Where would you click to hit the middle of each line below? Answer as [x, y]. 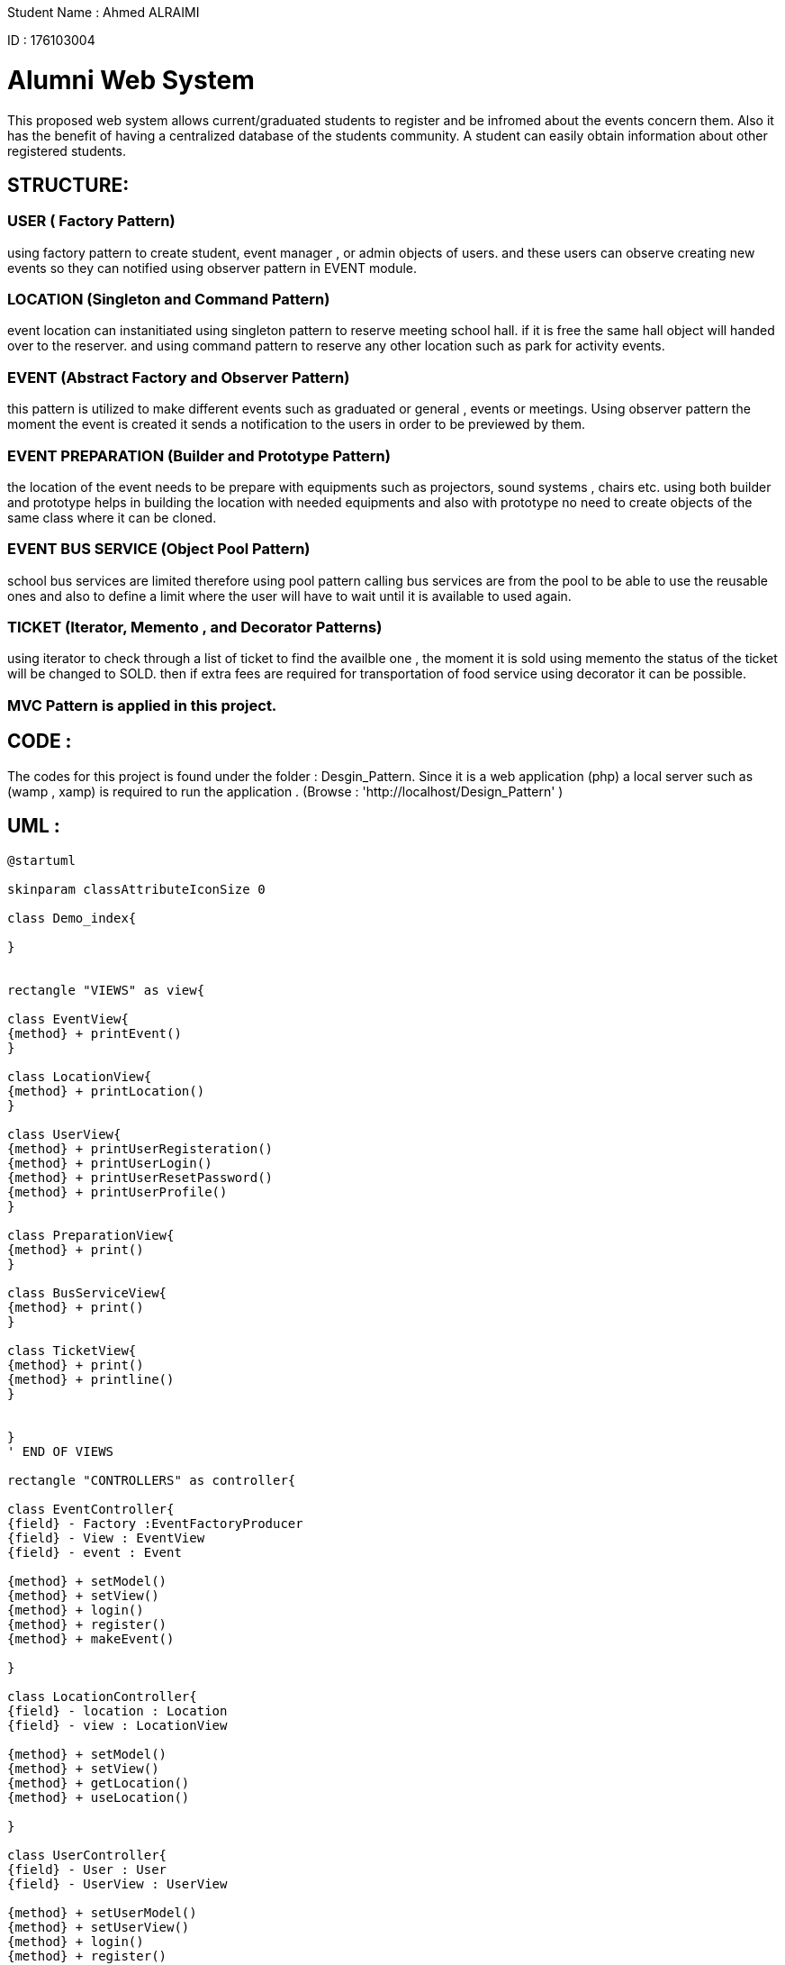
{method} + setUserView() [99, 1927]
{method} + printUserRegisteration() [140, 1148]
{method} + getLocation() [99, 1783]
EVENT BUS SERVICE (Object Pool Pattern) [159, 549]
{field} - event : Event [95, 1552]
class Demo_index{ [72, 918]
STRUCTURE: [68, 185]
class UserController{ [87, 1855]
